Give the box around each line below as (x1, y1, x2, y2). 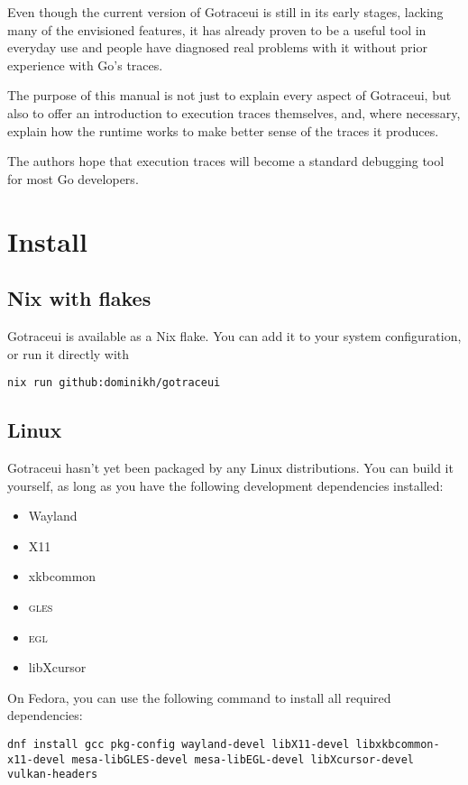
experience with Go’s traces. (7, 55, 163, 74)
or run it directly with (7, 344, 130, 363)
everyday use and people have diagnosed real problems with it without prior (7, 38, 427, 57)
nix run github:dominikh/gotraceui (7, 376, 221, 390)
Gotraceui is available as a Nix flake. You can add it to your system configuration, (7, 326, 462, 345)
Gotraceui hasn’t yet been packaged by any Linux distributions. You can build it (7, 457, 454, 476)
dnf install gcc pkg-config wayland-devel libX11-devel (7, 737, 350, 751)
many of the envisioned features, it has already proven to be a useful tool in (7, 20, 427, 39)
